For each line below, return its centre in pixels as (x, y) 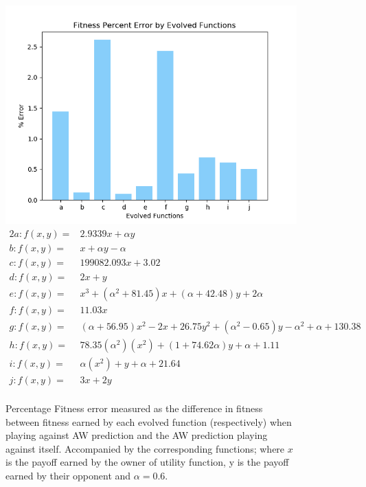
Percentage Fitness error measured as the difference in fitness (134, 408)
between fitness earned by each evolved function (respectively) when (149, 421)
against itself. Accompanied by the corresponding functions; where (145, 448)
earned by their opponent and (68, 475)
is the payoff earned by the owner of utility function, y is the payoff (147, 462)
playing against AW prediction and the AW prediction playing (137, 435)
